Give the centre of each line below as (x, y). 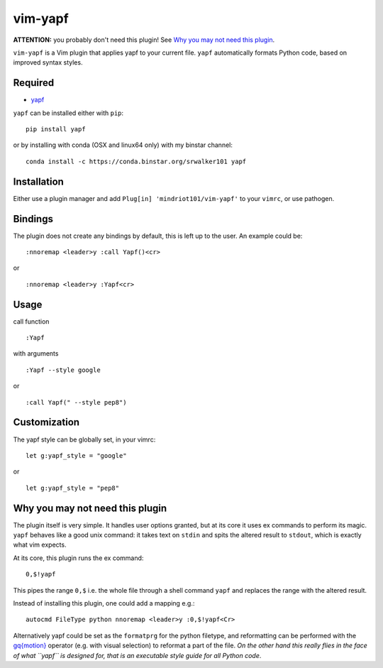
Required (34, 83)
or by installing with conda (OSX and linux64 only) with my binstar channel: (123, 145)
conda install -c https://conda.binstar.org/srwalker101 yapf (136, 161)
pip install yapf (56, 129)
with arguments (36, 354)
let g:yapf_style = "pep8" (73, 488)
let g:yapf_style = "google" (76, 455)
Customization (46, 422)
